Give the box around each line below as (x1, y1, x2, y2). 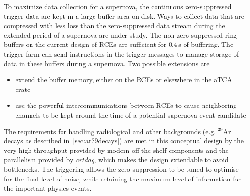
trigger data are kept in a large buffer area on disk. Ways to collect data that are (4, 11, 244, 21)
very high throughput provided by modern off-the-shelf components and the (4, 145, 229, 155)
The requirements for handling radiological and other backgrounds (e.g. (4, 126, 216, 136)
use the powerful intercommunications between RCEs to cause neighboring (15, 100, 237, 110)
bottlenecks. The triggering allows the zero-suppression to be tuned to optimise (4, 164, 239, 174)
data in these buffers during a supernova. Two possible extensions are (4, 58, 210, 68)
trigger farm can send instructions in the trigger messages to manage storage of (4, 48, 239, 59)
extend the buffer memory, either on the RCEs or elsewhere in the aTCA (15, 75, 232, 85)
